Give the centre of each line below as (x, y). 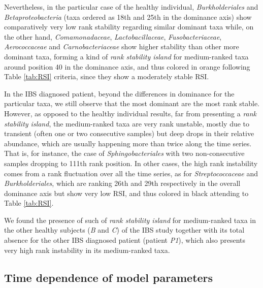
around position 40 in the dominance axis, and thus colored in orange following (127, 66)
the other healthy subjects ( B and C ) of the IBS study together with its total (124, 230)
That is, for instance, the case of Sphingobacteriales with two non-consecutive (124, 153)
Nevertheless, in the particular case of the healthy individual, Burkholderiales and (131, 7)
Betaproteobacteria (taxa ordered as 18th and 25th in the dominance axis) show (128, 17)
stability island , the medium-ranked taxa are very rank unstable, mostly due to (127, 123)
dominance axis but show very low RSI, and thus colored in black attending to (126, 193)
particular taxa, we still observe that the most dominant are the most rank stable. (132, 103)
